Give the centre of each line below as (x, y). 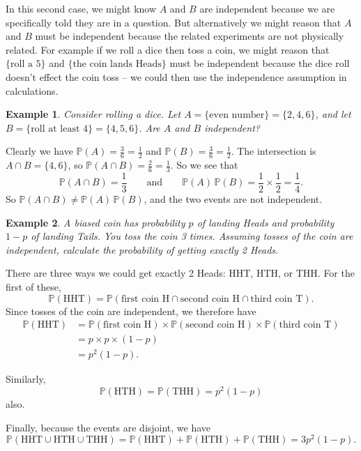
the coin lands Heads (117, 64)
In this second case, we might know (81, 8)
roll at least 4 (60, 129)
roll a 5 (26, 64)
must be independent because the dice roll (260, 63)
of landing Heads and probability (266, 222)
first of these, (33, 287)
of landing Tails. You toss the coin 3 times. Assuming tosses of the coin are (192, 236)
